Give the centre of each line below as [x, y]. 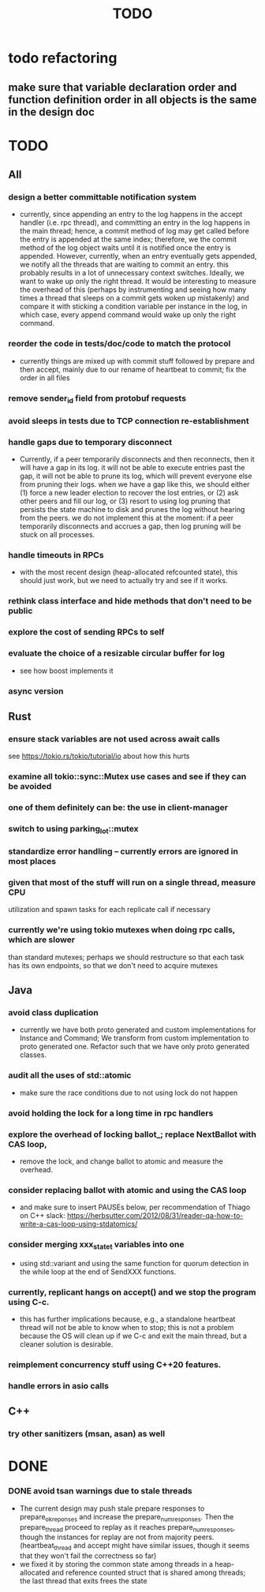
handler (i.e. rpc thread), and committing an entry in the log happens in [135, 222]
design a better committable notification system [103, 197]
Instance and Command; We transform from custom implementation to [134, 1038]
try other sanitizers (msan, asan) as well [87, 1434]
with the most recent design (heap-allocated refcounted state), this [129, 572]
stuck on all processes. [57, 535]
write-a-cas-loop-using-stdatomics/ [78, 1224]
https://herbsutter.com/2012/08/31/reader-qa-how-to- [155, 1216]
